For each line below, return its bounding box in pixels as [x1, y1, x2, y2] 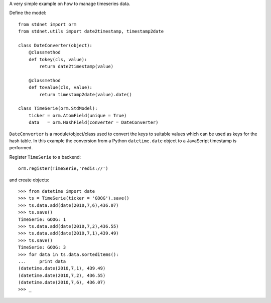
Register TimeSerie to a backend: [9, 154, 81, 160]
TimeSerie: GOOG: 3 [18, 244, 66, 250]
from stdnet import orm [18, 22, 77, 27]
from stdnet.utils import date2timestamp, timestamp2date [18, 29, 164, 35]
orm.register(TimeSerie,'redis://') [18, 166, 108, 171]
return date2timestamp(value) [39, 64, 114, 70]
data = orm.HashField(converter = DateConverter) [28, 120, 159, 125]
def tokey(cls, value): [28, 57, 87, 62]
